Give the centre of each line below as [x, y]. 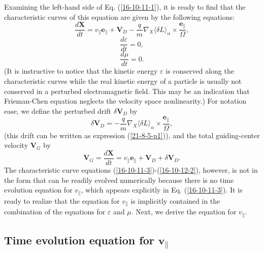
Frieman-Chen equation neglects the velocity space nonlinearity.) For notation [125, 101]
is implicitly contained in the [175, 200]
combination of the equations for [55, 212]
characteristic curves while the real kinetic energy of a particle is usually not [123, 81]
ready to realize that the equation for [62, 200]
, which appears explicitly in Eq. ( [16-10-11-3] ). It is [162, 190]
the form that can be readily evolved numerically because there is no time [119, 180]
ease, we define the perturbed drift [58, 110]
